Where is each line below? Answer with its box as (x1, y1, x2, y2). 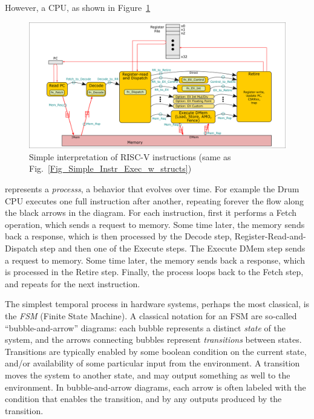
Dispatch (5, 242, 38, 255)
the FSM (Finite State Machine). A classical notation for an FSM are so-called (5, 310, 297, 322)
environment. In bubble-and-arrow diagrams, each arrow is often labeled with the (5, 380, 306, 393)
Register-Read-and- (234, 230, 306, 242)
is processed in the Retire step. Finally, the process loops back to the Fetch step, (5, 265, 304, 278)
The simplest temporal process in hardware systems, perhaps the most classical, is (5, 297, 310, 310)
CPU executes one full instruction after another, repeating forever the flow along (5, 194, 304, 207)
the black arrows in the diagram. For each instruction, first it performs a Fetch (5, 206, 297, 219)
